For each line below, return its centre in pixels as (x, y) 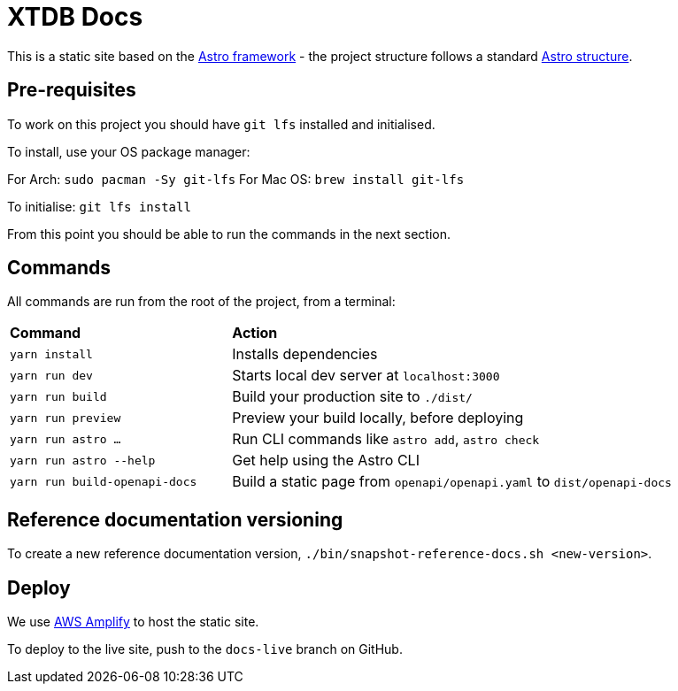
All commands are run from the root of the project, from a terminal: (201, 302)
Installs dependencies (305, 354)
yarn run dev (51, 375)
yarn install (51, 354)
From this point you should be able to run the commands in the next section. (229, 234)
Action (255, 333)
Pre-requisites (72, 90)
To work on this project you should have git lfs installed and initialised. (221, 124)
